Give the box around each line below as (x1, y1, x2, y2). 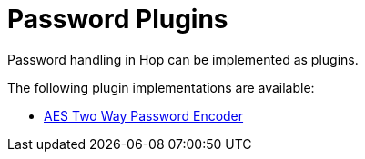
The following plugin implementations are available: (7, 79, 315, 95)
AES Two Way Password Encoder (44, 107, 244, 124)
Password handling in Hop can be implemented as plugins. (7, 51, 359, 67)
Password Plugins (7, 4, 228, 35)
